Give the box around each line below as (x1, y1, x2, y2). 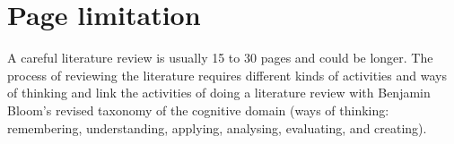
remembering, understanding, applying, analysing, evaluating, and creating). (7, 118, 427, 137)
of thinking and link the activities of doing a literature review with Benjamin (7, 83, 431, 102)
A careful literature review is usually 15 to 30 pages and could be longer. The (7, 48, 433, 67)
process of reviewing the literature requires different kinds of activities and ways (7, 65, 447, 84)
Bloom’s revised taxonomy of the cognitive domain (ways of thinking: (7, 100, 389, 119)
